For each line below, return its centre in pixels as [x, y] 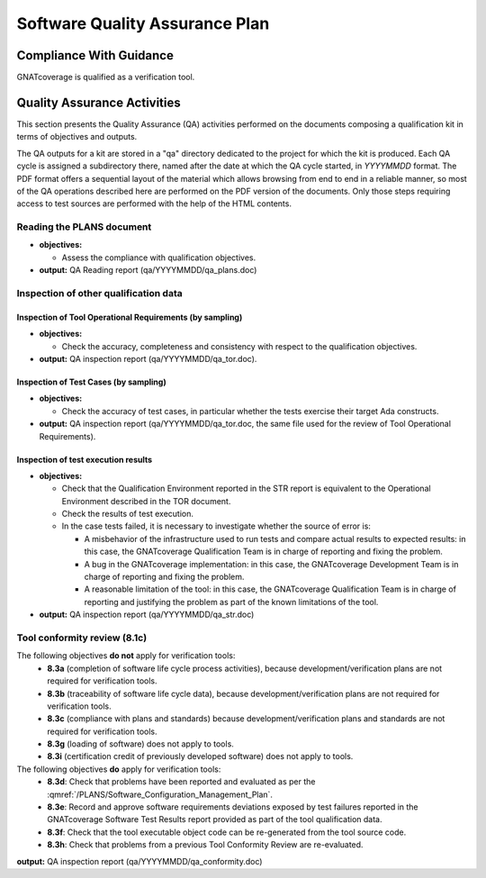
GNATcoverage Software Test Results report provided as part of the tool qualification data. [215, 819]
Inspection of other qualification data [100, 293]
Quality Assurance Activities [99, 102]
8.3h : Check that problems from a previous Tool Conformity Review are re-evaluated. [205, 845]
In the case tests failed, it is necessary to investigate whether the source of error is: [216, 526]
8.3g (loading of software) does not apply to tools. [140, 744]
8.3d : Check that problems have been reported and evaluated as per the [181, 782]
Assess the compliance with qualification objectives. [159, 258]
